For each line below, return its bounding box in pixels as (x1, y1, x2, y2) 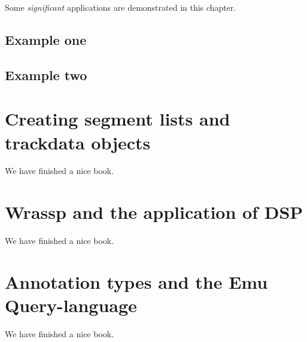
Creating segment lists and (5, 106, 230, 131)
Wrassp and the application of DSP (5, 200, 303, 224)
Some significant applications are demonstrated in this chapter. (5, 1, 236, 13)
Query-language (5, 293, 137, 317)
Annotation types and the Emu (5, 269, 268, 294)
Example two (5, 65, 87, 84)
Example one (5, 30, 87, 48)
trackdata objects (5, 130, 151, 154)
